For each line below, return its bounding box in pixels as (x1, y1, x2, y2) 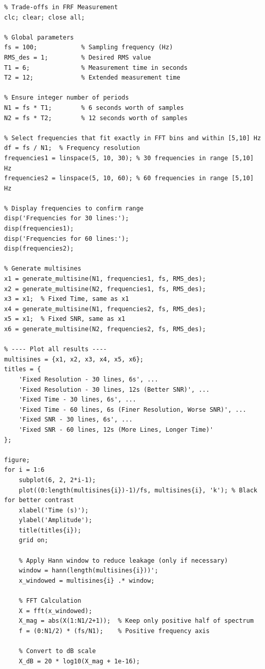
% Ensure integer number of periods (4, 94, 129, 102)
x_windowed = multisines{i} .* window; (18, 577, 155, 584)
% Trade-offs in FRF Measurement (4, 4, 118, 11)
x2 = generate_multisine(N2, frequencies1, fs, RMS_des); (4, 285, 206, 293)
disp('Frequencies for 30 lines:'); (4, 215, 129, 222)
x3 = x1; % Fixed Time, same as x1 (4, 295, 129, 303)
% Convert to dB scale (18, 647, 96, 655)
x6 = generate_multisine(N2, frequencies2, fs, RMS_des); (4, 326, 206, 333)
